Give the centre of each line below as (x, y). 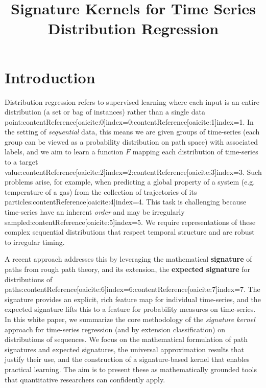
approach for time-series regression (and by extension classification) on (115, 329)
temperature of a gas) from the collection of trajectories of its (101, 191)
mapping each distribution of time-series (195, 152)
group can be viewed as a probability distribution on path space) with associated (131, 141)
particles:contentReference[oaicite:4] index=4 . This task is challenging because (126, 202)
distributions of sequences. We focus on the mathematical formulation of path (126, 339)
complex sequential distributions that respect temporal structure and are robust (130, 232)
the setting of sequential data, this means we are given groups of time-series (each (132, 132)
